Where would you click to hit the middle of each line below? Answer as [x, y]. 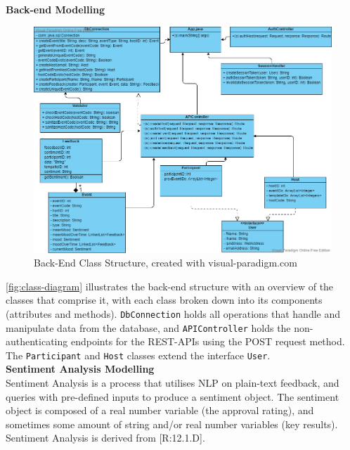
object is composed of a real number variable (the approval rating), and [160, 410]
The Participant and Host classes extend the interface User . [138, 355]
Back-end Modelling [55, 9]
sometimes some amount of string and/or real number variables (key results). [172, 424]
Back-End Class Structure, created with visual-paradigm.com [166, 263]
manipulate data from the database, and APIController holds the [148, 327]
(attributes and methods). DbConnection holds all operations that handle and [173, 313]
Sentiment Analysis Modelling [80, 369]
